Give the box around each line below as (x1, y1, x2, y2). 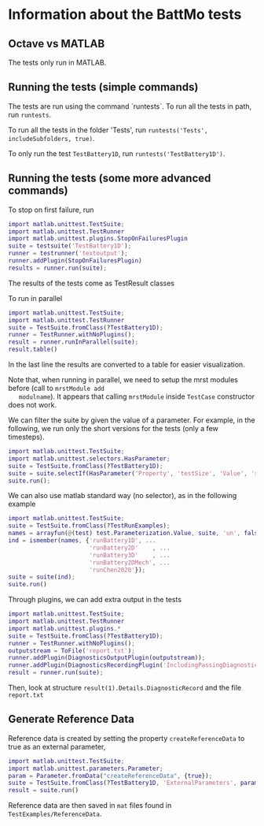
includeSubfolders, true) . (8, 133, 95, 143)
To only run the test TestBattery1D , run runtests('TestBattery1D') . (8, 148, 225, 158)
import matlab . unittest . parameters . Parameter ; (8, 765, 163, 772)
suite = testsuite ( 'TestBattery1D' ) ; (8, 242, 132, 250)
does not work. (8, 400, 57, 409)
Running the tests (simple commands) (8, 80, 199, 94)
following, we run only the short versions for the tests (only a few (8, 424, 218, 433)
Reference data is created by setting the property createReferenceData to (8, 733, 245, 742)
